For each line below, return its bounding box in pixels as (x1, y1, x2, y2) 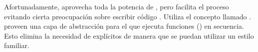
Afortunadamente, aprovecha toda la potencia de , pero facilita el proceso (4, 1, 229, 11)
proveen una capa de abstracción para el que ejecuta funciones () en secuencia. (4, 21, 244, 31)
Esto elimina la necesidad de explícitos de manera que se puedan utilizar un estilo (4, 30, 254, 41)
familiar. (4, 40, 30, 51)
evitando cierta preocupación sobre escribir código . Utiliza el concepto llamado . (4, 11, 252, 21)
